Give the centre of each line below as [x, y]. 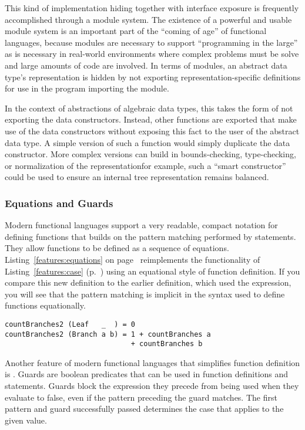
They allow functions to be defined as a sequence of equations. [117, 248]
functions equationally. [45, 305]
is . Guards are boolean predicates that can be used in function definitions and [147, 374]
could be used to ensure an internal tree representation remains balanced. [137, 177]
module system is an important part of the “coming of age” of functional [136, 31]
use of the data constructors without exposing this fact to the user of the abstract [152, 131]
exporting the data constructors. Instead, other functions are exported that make [151, 119]
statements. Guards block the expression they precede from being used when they [152, 386]
